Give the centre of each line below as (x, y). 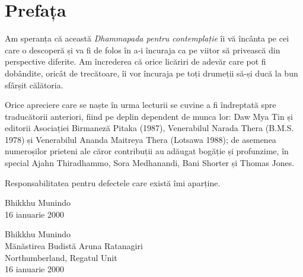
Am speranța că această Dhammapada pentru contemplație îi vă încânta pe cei (147, 38)
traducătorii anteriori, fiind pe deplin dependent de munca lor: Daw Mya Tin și (149, 116)
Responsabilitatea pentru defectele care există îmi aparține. (113, 182)
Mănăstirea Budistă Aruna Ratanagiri (74, 246)
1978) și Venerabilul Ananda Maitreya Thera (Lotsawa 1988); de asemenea (141, 139)
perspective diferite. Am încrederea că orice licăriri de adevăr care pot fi (135, 61)
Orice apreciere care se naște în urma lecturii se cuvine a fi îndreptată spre (141, 105)
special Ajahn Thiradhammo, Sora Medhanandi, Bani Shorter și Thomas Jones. (150, 163)
